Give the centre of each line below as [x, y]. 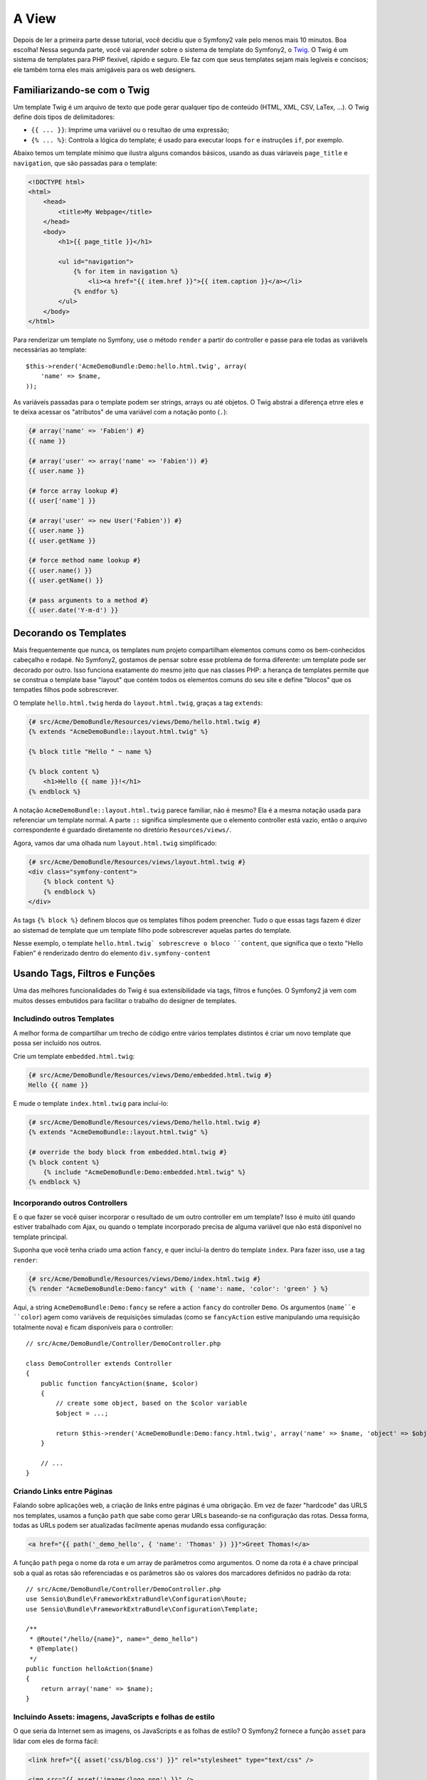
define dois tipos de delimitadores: [64, 117]
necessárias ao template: [50, 350]
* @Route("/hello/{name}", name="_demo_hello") [114, 1639]
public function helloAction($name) [90, 1669]
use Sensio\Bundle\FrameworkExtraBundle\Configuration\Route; [137, 1599]
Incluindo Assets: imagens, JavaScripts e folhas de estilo [114, 1717]
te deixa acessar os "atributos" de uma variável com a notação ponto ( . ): [120, 412]
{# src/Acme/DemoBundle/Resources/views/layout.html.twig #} [137, 862]
